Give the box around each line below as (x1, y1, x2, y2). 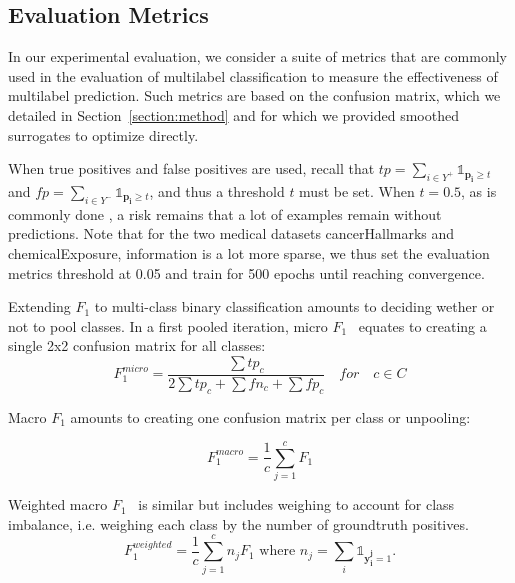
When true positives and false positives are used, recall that (8, 158, 375, 179)
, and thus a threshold (149, 180, 285, 201)
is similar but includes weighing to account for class (138, 494, 455, 515)
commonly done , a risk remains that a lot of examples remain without (8, 203, 442, 224)
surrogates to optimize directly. (8, 124, 199, 145)
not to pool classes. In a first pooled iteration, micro (8, 315, 328, 336)
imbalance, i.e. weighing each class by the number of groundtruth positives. (8, 513, 469, 534)
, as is (461, 180, 497, 201)
